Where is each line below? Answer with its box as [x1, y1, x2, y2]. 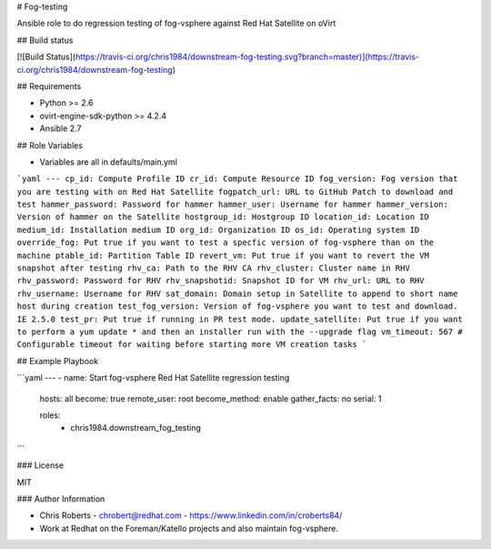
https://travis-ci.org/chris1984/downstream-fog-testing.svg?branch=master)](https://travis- [75, 51, 420, 63]
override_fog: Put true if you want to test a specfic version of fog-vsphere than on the [16, 238, 435, 248]
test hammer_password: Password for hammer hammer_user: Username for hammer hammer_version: [16, 199, 449, 209]
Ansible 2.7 [39, 123, 82, 134]
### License [16, 460, 64, 471]
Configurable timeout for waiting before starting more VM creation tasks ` [16, 340, 367, 350]
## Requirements [16, 80, 82, 91]
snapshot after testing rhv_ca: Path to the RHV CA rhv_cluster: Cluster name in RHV [16, 263, 411, 273]
